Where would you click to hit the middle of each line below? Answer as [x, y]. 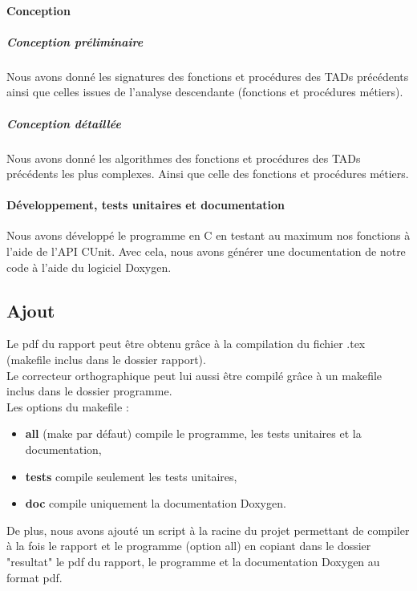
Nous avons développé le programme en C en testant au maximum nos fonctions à [208, 235]
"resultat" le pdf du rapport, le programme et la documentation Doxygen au [193, 561]
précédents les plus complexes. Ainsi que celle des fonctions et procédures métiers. [208, 174]
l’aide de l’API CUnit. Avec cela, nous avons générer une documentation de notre [206, 251]
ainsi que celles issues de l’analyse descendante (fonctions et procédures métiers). [205, 92]
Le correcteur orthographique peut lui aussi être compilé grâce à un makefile [194, 375]
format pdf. [34, 577]
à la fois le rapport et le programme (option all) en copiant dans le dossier [189, 546]
